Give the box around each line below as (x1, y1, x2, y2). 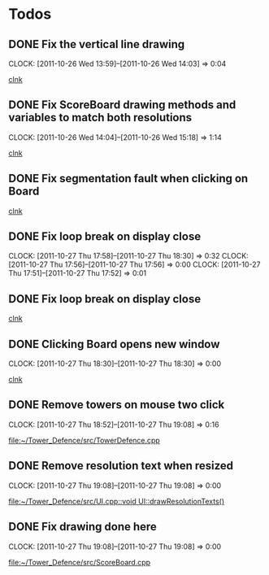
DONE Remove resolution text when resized (8, 459, 234, 473)
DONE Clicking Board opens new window (8, 337, 220, 351)
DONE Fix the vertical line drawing (8, 37, 185, 51)
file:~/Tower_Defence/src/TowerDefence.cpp (8, 435, 160, 445)
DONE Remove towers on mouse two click (8, 398, 225, 412)
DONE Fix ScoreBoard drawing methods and (8, 98, 236, 112)
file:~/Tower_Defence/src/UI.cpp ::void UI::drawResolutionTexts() (8, 496, 225, 506)
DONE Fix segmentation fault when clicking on (8, 172, 249, 185)
